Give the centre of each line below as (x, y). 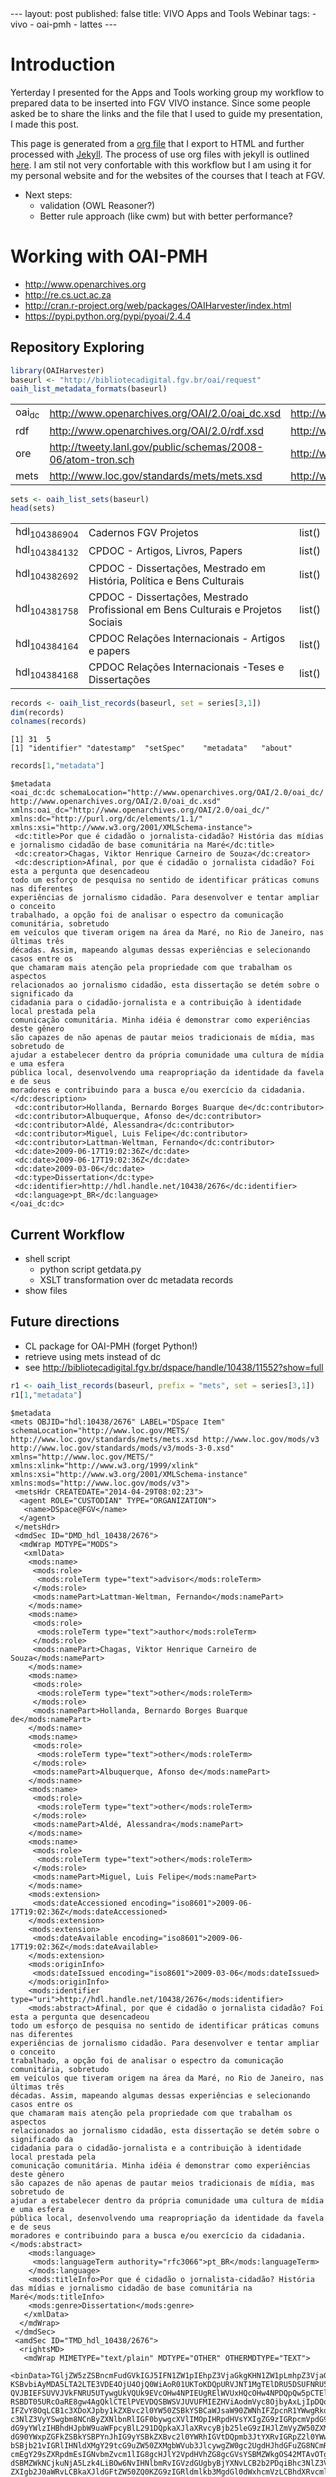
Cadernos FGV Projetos (144, 532)
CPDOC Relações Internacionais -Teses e (186, 667)
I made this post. (45, 124)
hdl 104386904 (47, 533)
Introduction (63, 64)
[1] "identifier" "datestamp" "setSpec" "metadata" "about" (151, 748)
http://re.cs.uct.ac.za (68, 294)
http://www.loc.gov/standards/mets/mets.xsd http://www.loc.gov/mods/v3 (165, 1439)
